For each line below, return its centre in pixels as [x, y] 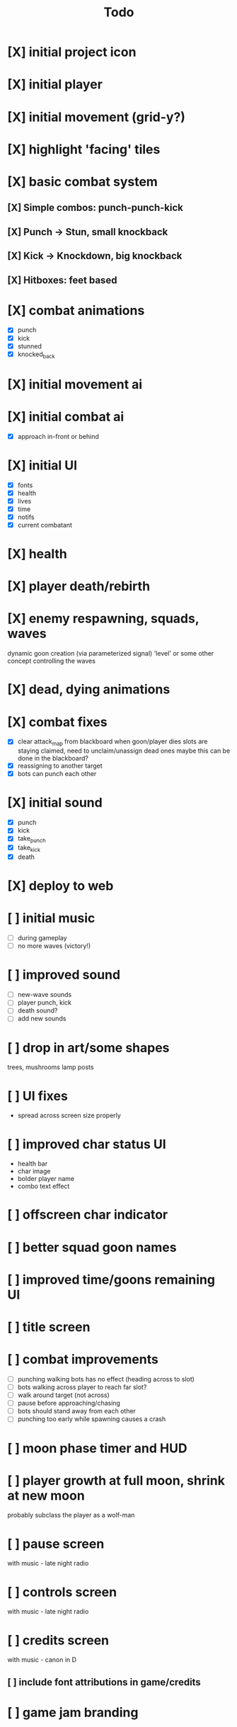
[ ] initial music [51, 918]
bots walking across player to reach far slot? [82, 1387]
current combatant [45, 525]
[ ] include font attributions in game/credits [104, 1682]
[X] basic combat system [82, 182]
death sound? [37, 1010]
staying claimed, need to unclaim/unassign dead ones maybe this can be [124, 751]
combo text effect [44, 1186]
